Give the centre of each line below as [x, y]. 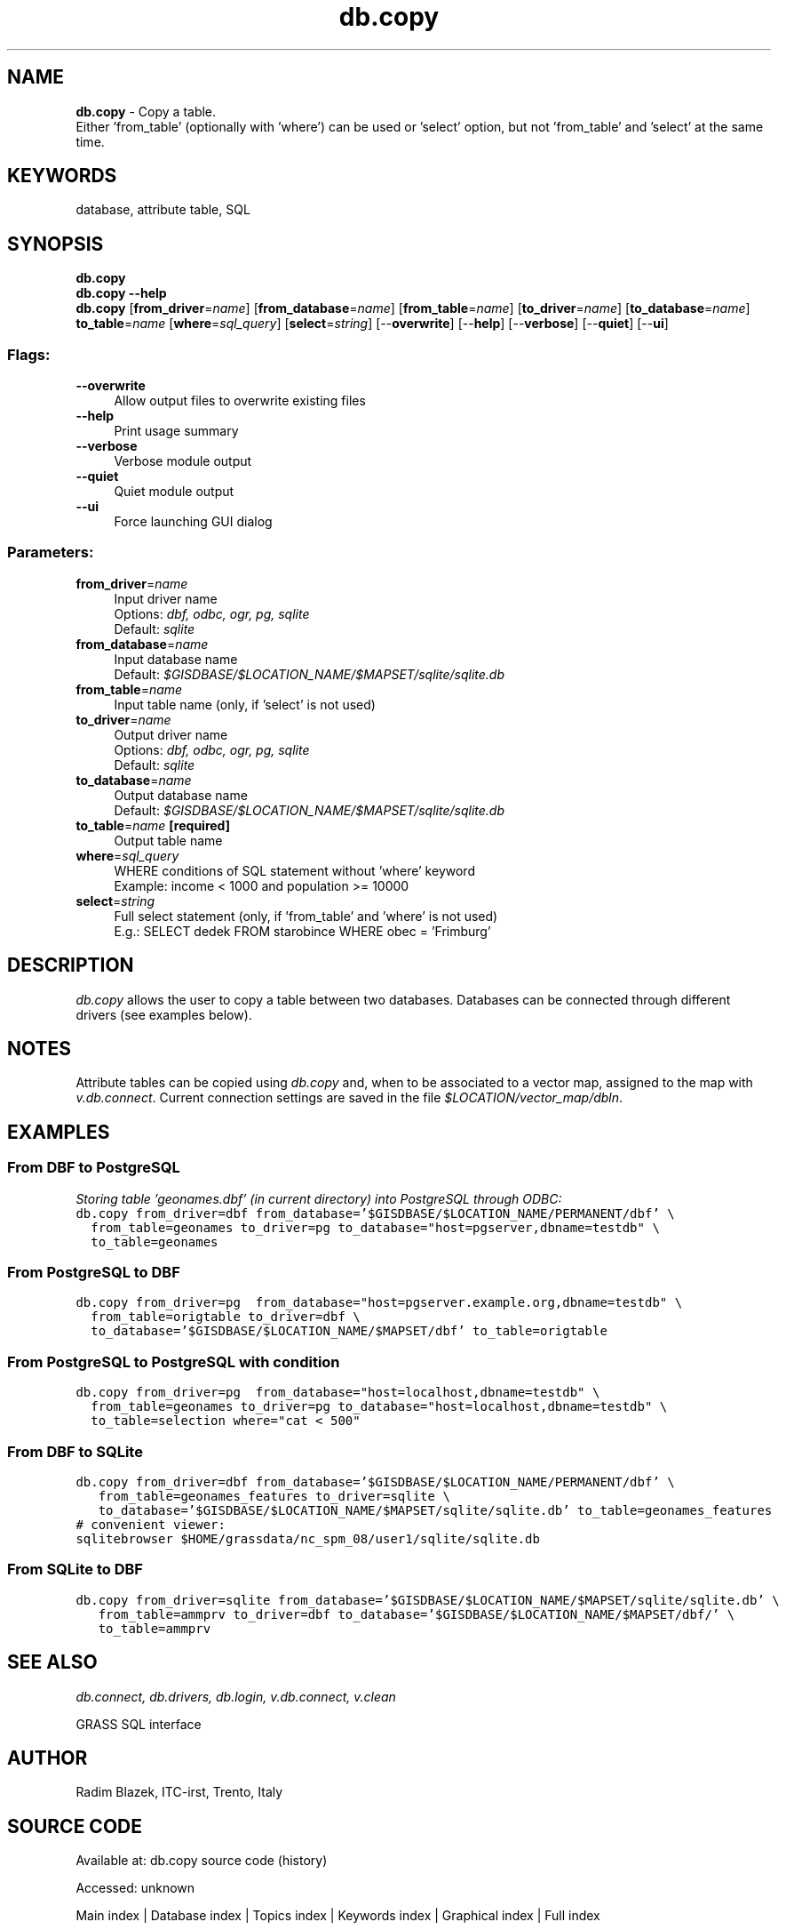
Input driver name [166, 598]
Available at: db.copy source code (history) [202, 1861]
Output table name [168, 840]
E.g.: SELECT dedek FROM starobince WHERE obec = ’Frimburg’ [302, 931]
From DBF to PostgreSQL [94, 1168]
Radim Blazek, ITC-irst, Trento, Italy [179, 1792]
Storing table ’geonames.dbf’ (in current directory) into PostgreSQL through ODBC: [319, 1198]
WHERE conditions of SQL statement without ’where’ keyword [294, 870]
